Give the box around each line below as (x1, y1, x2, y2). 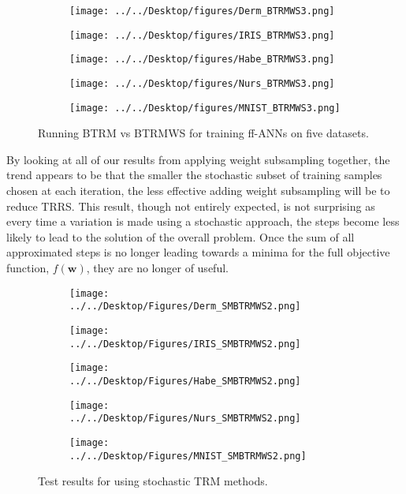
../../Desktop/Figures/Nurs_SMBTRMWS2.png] (69, 413, 301, 425)
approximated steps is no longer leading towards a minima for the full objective (6, 244, 390, 260)
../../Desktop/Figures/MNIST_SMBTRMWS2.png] (69, 450, 307, 462)
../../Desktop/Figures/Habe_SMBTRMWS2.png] (69, 375, 301, 387)
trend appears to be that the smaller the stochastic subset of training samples (6, 167, 382, 183)
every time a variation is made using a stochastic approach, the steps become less (6, 213, 400, 230)
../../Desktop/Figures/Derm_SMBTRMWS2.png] (69, 301, 301, 312)
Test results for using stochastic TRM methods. (38, 473, 268, 489)
